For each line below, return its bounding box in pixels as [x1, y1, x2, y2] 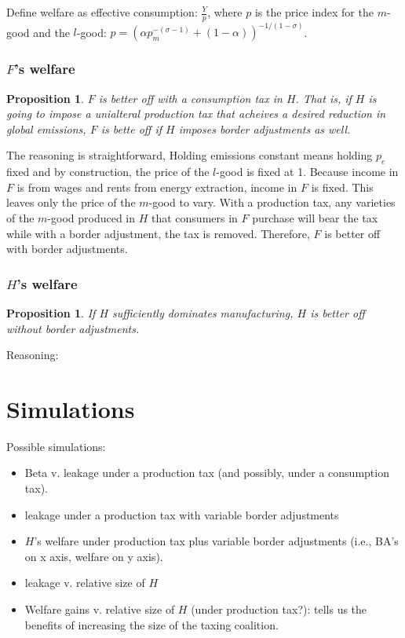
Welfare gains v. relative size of [24, 600, 175, 617]
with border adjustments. [6, 240, 128, 257]
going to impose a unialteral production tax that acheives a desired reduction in [6, 105, 386, 122]
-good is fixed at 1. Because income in [216, 163, 399, 180]
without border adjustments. [6, 320, 140, 336]
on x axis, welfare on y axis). [24, 548, 163, 564]
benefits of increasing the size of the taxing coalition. [24, 616, 279, 632]
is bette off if [100, 120, 162, 137]
